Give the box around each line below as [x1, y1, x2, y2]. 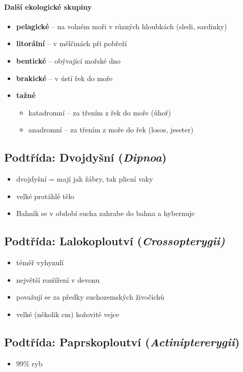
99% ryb [16, 358, 43, 368]
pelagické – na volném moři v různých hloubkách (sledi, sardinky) [16, 21, 227, 31]
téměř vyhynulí [16, 257, 64, 268]
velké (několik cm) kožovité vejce [16, 308, 119, 319]
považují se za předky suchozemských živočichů [16, 291, 165, 302]
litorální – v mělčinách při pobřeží [16, 38, 127, 49]
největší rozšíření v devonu [16, 274, 100, 285]
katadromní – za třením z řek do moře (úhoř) [28, 107, 171, 118]
